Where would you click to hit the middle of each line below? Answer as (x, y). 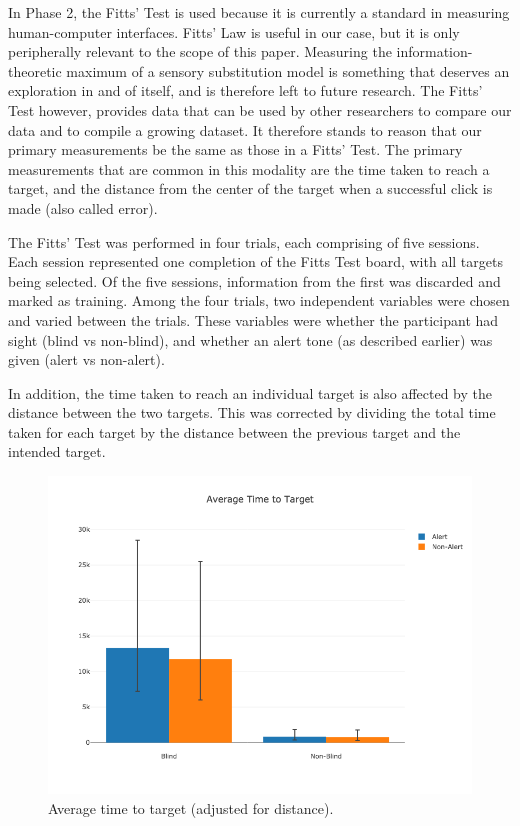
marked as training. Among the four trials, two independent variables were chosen (259, 300)
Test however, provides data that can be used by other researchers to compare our (260, 109)
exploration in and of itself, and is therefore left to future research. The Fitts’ (245, 90)
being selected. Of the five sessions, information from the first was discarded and (254, 280)
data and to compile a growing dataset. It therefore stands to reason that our (245, 129)
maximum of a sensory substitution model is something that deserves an (288, 70)
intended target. (57, 451)
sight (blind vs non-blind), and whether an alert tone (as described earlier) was (250, 339)
